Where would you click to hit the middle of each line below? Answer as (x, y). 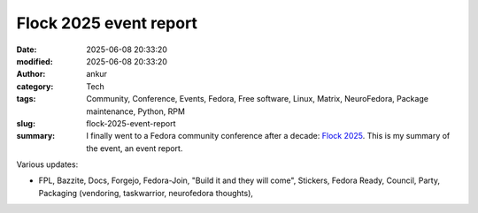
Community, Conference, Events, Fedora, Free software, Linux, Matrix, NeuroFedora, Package (258, 99)
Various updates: (47, 164)
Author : (31, 74)
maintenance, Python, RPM (136, 111)
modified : (35, 61)
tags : (26, 99)
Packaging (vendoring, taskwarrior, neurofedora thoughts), (146, 193)
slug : (26, 123)
